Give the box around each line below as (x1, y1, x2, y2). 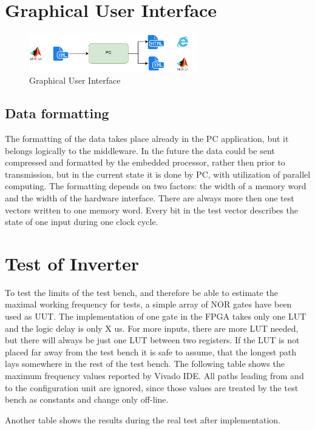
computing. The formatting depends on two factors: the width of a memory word (5, 180, 307, 192)
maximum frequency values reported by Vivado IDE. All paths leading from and (5, 369, 304, 382)
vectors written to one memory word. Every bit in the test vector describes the (5, 203, 298, 216)
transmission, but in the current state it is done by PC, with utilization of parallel (5, 167, 311, 180)
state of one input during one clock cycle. (5, 215, 158, 228)
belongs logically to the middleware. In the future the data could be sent (5, 144, 275, 156)
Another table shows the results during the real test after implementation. (5, 413, 281, 426)
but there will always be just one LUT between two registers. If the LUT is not (5, 334, 300, 346)
